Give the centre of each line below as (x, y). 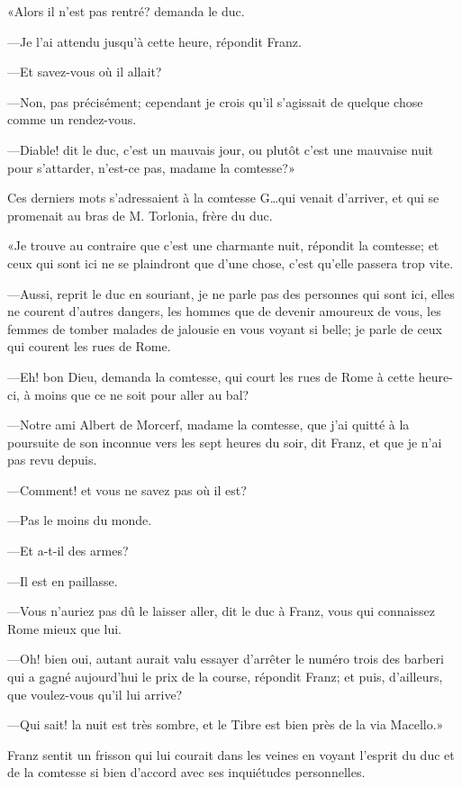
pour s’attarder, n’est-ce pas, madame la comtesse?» (151, 167)
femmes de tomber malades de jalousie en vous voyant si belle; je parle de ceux (225, 328)
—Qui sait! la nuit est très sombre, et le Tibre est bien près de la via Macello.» (226, 724)
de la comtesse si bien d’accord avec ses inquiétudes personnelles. (186, 772)
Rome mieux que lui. (64, 628)
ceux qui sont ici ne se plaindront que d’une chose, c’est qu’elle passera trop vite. (231, 262)
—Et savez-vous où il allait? (85, 72)
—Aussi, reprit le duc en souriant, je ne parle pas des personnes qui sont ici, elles (231, 293)
